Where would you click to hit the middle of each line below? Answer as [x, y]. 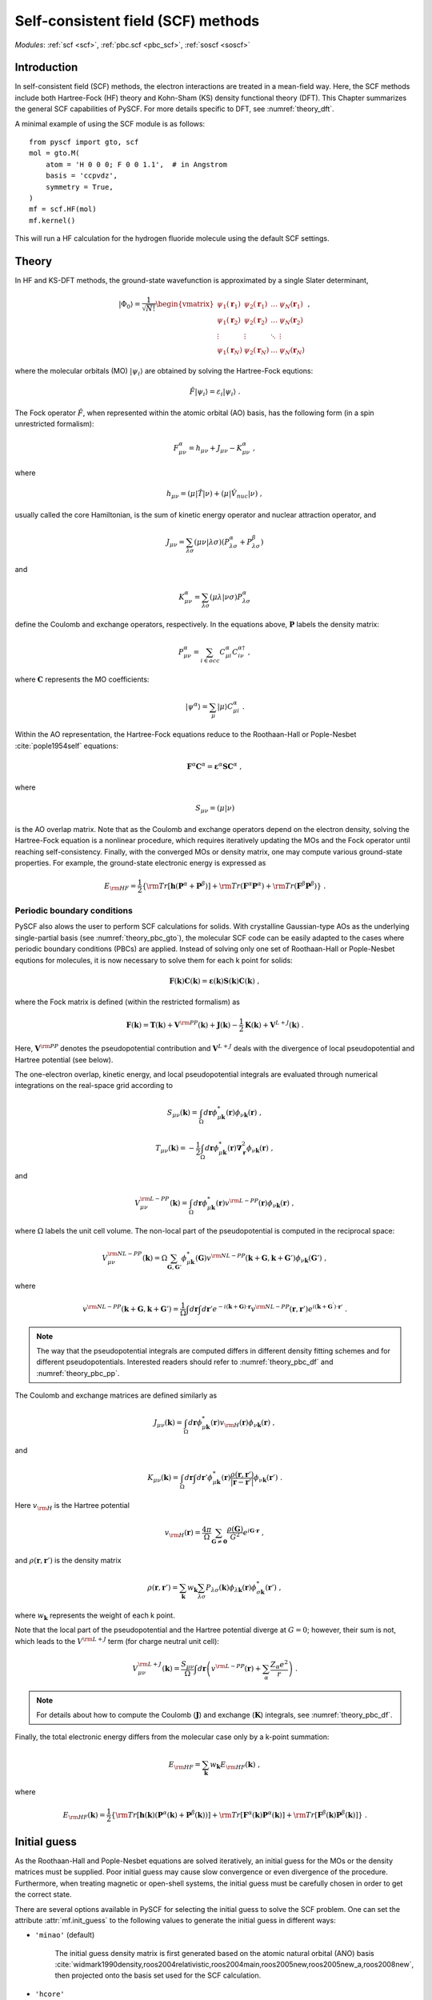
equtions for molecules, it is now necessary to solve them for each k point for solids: [154, 960]
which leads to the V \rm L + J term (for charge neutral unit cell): [117, 1641]
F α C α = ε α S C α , [214, 766]
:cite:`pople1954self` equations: [67, 746]
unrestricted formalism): [54, 424]
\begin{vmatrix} [185, 304]
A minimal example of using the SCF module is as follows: [110, 123]
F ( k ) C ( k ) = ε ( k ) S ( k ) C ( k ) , [214, 981]
